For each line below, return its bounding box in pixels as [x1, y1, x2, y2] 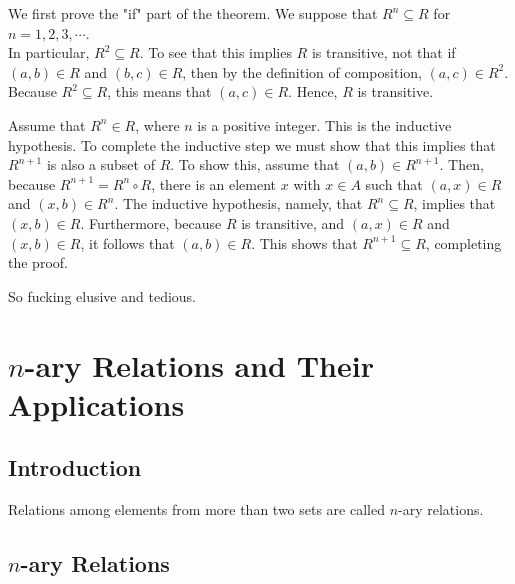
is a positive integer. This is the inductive [197, 114, 452, 135]
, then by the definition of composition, [182, 61, 422, 82]
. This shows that [251, 232, 358, 253]
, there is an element [151, 173, 277, 194]
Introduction [8, 452, 142, 483]
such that [365, 173, 423, 194]
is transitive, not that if [311, 42, 456, 63]
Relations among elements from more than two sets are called [8, 499, 385, 520]
